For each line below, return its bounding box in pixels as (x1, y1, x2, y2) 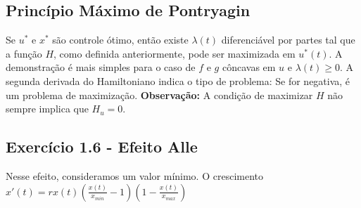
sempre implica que (6, 101, 89, 116)
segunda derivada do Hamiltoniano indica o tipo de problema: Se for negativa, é (6, 73, 350, 88)
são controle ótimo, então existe (52, 32, 189, 47)
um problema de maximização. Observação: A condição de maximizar (6, 87, 313, 102)
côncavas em (222, 60, 276, 74)
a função (6, 46, 42, 60)
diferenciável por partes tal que (221, 32, 355, 47)
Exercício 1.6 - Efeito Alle (6, 136, 198, 157)
